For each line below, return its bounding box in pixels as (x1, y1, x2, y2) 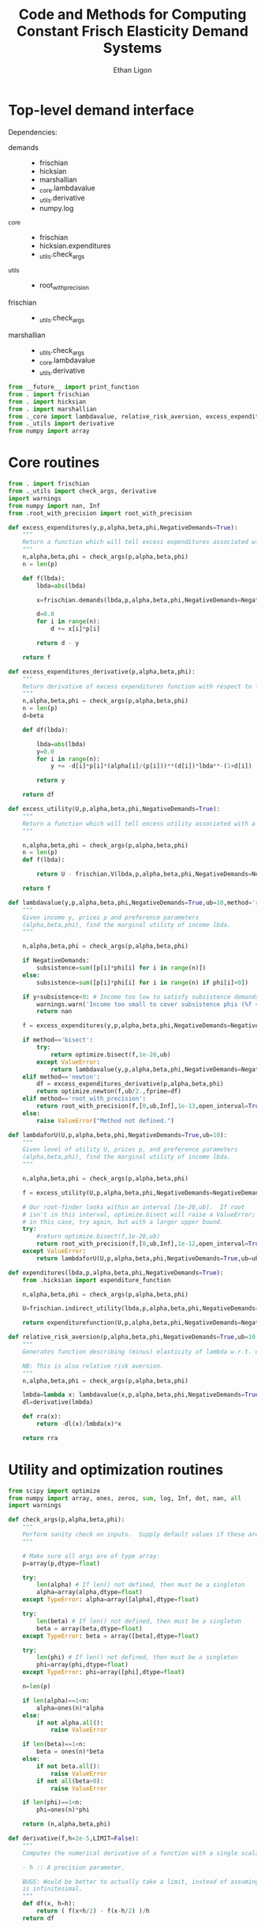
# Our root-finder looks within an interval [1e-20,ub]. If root (22, 1203, 245, 1211)
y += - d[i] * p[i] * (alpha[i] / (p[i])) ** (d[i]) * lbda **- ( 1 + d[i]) (50, 762, 252, 771)
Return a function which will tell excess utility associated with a (22, 820, 256, 828)
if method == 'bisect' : (22, 1036, 93, 1044)
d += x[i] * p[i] (50, 625, 101, 633)
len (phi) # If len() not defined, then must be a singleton (36, 1653, 238, 1661)
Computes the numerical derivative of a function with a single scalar (22, 1849, 263, 1857)
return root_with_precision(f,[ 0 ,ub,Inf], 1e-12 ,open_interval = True (36, 1240, 263, 1248)
